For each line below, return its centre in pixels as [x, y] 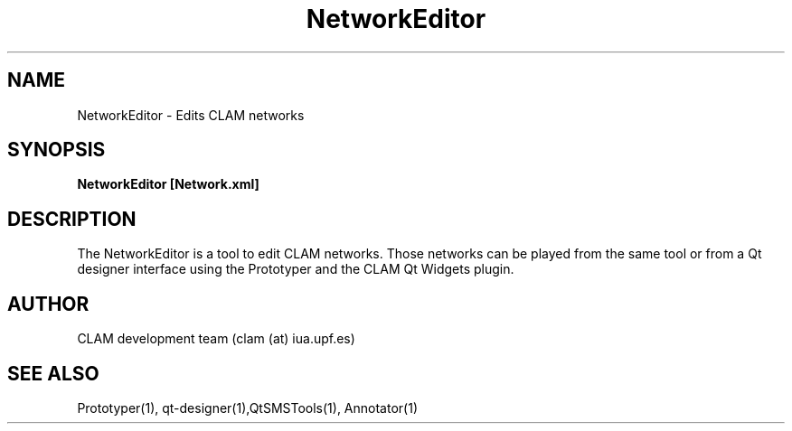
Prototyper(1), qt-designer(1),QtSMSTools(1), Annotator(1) [247, 408]
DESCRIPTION [72, 219]
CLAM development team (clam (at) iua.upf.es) [216, 339]
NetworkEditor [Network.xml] [168, 184]
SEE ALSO [53, 373]
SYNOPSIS [57, 150]
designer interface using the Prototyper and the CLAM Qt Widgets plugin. [296, 269]
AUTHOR [48, 304]
